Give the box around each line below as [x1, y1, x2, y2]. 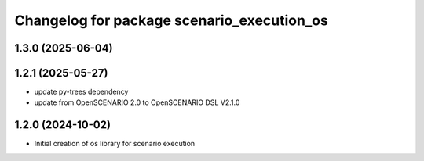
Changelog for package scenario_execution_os [14, 12, 329, 29]
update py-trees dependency [34, 87, 129, 97]
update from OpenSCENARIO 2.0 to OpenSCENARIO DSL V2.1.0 [34, 98, 240, 107]
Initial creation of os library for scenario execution [34, 139, 196, 148]
